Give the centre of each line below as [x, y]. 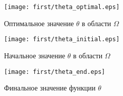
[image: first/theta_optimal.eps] [62, 7]
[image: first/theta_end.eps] [55, 72]
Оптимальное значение [39, 23]
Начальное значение [35, 55]
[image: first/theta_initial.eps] [62, 39]
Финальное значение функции [50, 88]
